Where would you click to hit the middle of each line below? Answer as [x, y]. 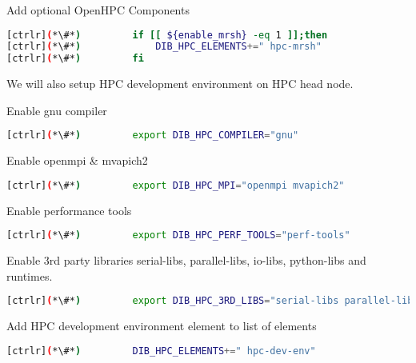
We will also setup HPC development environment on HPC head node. [180, 84]
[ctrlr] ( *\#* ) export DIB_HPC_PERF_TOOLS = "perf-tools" [178, 235]
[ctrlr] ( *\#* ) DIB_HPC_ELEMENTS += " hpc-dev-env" [161, 351]
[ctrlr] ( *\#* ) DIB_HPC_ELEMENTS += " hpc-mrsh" [164, 47]
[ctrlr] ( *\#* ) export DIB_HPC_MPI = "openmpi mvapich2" [176, 185]
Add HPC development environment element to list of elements [162, 326]
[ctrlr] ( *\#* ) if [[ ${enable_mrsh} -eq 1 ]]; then [167, 35]
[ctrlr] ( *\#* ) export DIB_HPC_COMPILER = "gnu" [153, 136]
